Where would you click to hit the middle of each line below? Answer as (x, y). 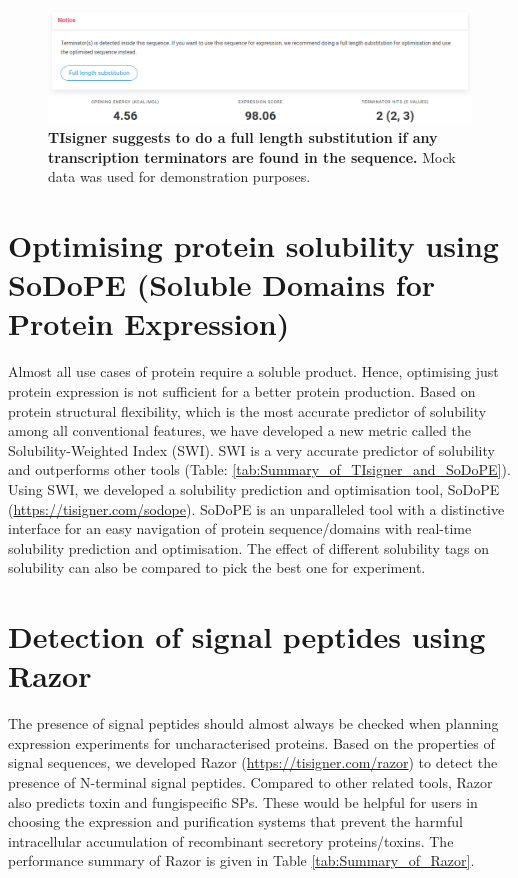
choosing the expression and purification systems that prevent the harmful (235, 821)
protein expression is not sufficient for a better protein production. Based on (242, 390)
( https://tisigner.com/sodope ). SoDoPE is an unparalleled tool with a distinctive (256, 508)
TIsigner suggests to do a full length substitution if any (243, 137)
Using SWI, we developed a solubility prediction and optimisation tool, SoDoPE (254, 488)
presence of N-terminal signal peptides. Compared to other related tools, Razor (250, 782)
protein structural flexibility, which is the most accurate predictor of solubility (247, 410)
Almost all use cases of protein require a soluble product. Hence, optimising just (253, 371)
